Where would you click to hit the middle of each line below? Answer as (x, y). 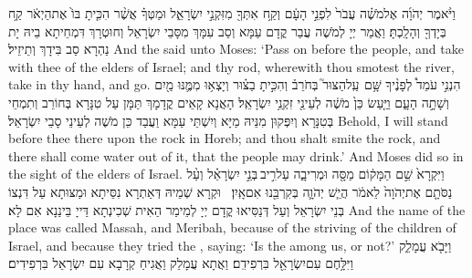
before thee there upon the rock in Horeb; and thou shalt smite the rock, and (225, 138)
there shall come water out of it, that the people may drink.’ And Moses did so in (236, 155)
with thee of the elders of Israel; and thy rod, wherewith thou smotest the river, (231, 66)
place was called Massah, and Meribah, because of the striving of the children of (232, 227)
